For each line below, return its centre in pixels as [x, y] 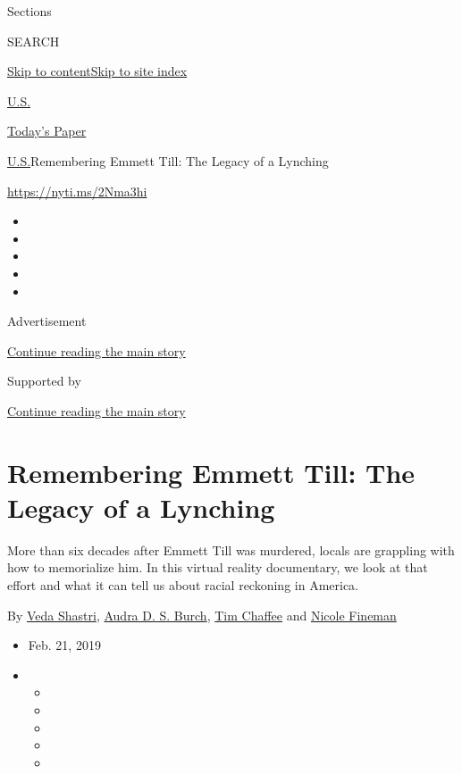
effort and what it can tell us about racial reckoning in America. [183, 585]
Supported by [44, 381]
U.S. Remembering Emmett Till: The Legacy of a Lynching [168, 160]
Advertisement [47, 321]
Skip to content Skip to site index [97, 71]
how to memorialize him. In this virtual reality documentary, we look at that [218, 567]
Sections [29, 11]
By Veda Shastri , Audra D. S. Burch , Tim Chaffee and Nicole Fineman [202, 615]
